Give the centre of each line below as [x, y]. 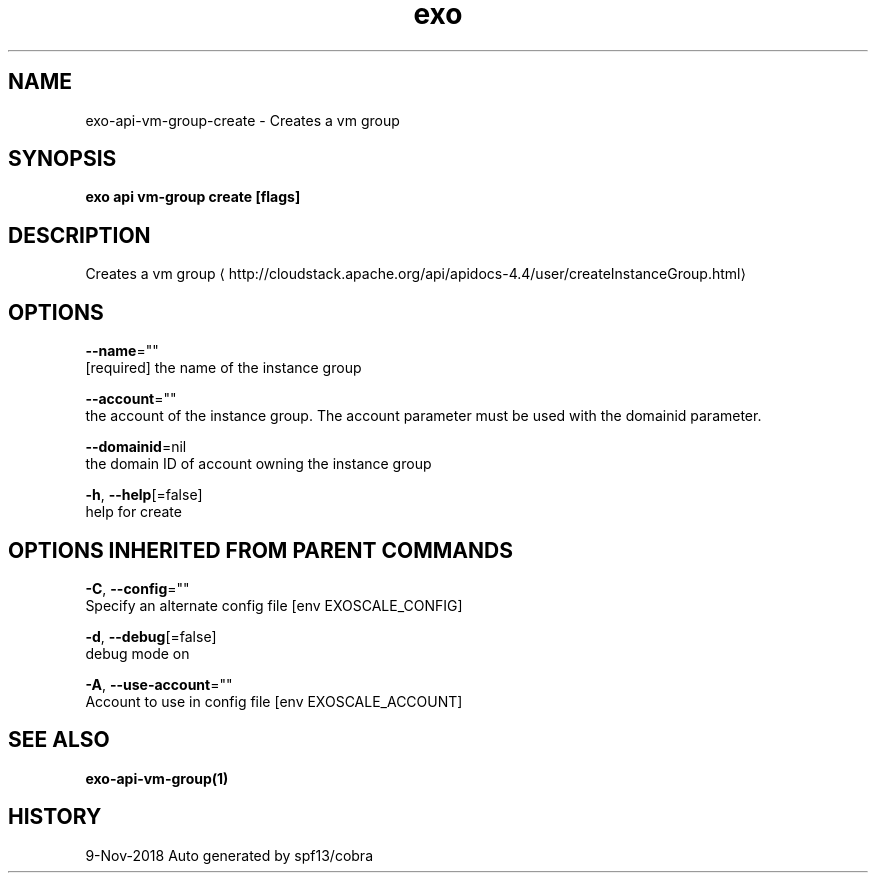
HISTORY [55, 817]
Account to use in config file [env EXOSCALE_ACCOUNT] [274, 701]
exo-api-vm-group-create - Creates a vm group [242, 120]
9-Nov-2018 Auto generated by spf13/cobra [229, 855]
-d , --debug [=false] [151, 636]
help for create [133, 512]
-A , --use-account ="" [159, 684]
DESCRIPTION [79, 235]
